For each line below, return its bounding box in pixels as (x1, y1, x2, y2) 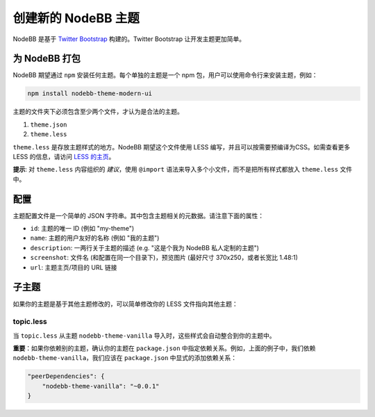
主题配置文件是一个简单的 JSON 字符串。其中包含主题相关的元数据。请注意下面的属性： (12, 211, 265, 220)
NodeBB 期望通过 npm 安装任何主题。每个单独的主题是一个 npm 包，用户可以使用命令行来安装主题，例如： (12, 71, 319, 79)
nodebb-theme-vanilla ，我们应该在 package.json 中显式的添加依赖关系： (12, 354, 237, 362)
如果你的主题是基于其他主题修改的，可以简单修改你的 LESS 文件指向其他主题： (12, 300, 239, 308)
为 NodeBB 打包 (12, 53, 81, 65)
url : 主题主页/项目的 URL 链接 (30, 263, 117, 271)
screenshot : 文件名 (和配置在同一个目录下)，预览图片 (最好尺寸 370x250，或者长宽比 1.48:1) (30, 254, 299, 262)
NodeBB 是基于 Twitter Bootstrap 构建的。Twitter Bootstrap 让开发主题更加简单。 (12, 35, 246, 43)
